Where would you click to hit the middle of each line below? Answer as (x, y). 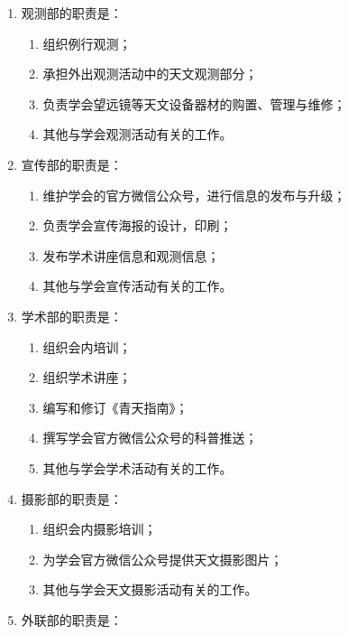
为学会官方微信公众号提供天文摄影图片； (163, 559)
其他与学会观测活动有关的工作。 (137, 134)
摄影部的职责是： (72, 498)
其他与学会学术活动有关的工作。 (137, 467)
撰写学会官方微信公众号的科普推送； (150, 438)
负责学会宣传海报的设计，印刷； (137, 225)
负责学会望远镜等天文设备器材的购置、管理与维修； (194, 103)
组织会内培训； (87, 346)
